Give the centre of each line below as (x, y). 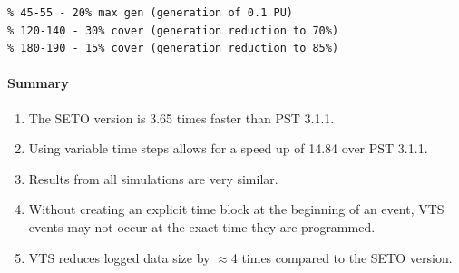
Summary (38, 83)
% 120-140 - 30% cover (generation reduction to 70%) (173, 30)
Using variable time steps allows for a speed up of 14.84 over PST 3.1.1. (228, 148)
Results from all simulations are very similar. (153, 178)
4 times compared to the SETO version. (342, 257)
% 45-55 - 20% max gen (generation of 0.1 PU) (150, 13)
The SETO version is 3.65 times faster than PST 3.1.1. (181, 117)
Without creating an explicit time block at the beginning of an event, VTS (236, 209)
